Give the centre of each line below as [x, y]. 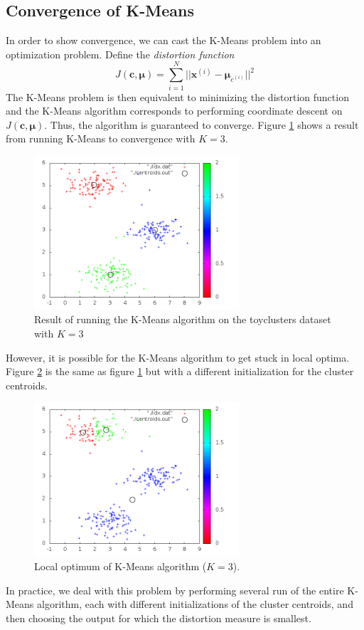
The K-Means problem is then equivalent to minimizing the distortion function [177, 96]
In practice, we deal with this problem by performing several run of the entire [175, 590]
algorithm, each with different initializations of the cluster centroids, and [195, 604]
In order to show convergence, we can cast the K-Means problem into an [164, 40]
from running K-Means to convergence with [101, 138]
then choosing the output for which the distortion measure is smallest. [159, 618]
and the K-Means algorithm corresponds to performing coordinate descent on [174, 111]
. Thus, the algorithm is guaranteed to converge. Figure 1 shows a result [202, 124]
